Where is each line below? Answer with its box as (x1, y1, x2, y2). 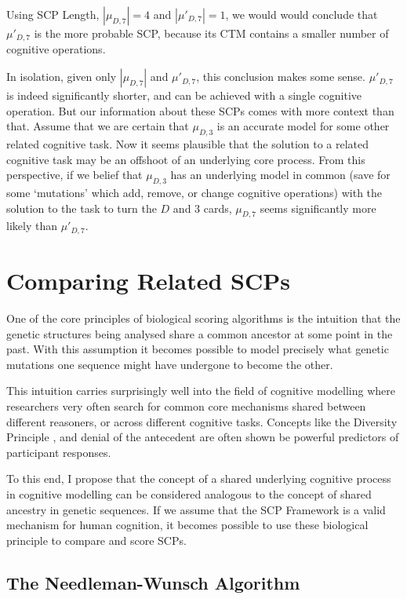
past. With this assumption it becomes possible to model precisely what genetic (6, 341, 389, 357)
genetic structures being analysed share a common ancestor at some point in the (6, 325, 393, 342)
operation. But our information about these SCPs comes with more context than (6, 102, 394, 119)
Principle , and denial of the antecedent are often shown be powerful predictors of (6, 429, 399, 445)
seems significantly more (260, 199, 376, 216)
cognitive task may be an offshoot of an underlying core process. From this (6, 151, 365, 167)
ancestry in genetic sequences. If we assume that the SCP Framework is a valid (6, 501, 386, 517)
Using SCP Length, (6, 6, 100, 22)
